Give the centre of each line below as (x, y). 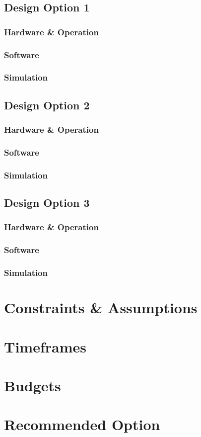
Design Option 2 (47, 105)
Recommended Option (82, 424)
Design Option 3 (47, 203)
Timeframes (45, 346)
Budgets (33, 385)
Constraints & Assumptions (101, 307)
